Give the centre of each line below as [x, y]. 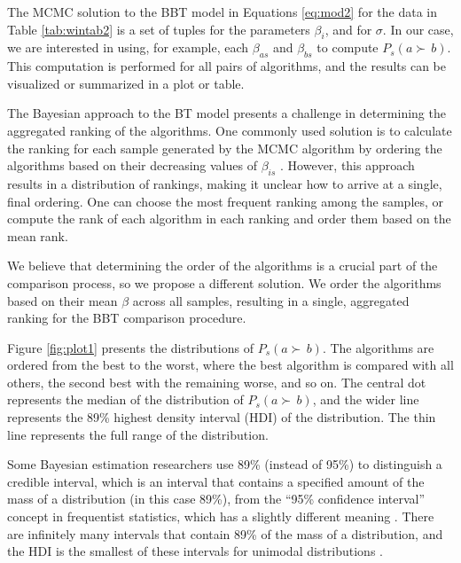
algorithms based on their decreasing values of [132, 165]
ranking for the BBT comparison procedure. [127, 318]
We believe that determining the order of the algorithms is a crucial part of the [223, 266]
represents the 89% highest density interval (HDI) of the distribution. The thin [222, 417]
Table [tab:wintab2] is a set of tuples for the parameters [159, 29]
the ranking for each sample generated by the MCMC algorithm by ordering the [225, 148]
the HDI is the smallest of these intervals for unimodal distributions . [195, 551]
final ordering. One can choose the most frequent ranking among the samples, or [226, 201]
